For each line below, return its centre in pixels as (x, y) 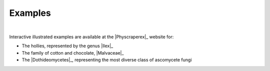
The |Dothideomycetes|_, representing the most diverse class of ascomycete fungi (107, 60)
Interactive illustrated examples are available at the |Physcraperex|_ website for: (91, 37)
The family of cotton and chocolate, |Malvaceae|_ (73, 53)
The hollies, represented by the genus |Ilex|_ (67, 46)
